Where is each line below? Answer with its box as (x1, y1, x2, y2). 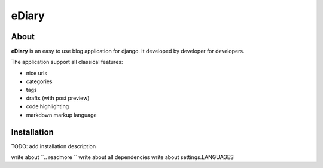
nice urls (26, 69, 48, 77)
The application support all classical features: (11, 59, 123, 66)
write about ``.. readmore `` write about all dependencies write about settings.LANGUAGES (11, 154, 234, 161)
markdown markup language (26, 111, 97, 118)
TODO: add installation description (11, 142, 96, 149)
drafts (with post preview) (26, 94, 90, 102)
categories (26, 78, 53, 85)
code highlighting (26, 103, 69, 110)
